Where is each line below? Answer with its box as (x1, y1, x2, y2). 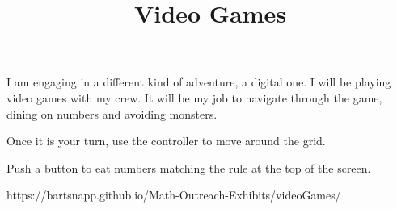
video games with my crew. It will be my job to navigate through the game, (6, 89, 382, 106)
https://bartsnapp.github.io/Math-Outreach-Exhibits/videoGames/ (6, 186, 341, 203)
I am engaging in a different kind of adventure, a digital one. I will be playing (6, 73, 391, 90)
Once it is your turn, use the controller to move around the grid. (6, 132, 326, 149)
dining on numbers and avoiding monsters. (6, 105, 218, 122)
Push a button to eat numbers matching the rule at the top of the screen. (6, 159, 371, 176)
